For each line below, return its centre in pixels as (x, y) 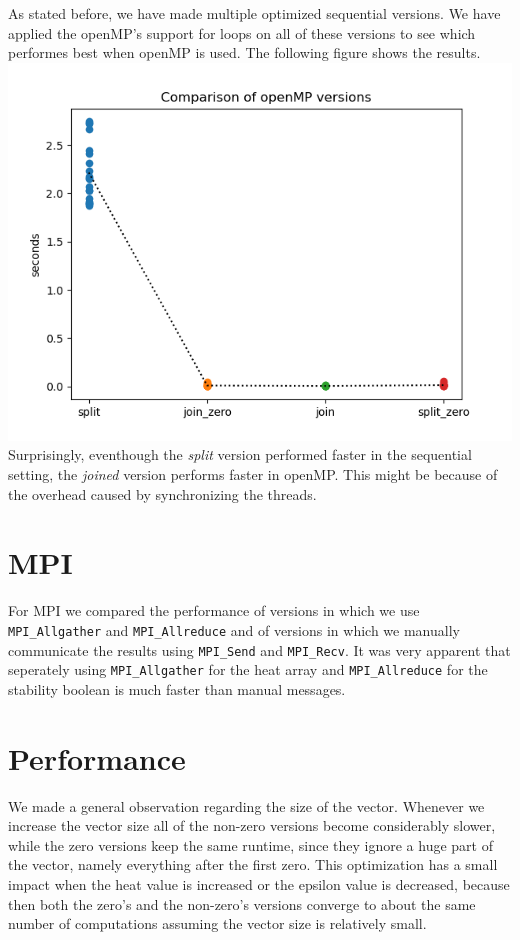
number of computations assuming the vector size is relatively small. (217, 923)
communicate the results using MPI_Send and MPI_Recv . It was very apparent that (259, 649)
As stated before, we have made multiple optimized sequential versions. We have (254, 13)
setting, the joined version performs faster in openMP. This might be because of (253, 473)
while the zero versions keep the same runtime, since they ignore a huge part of (251, 844)
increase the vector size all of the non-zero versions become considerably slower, (252, 825)
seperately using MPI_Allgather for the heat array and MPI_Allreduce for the (248, 669)
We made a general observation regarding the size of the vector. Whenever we (246, 805)
